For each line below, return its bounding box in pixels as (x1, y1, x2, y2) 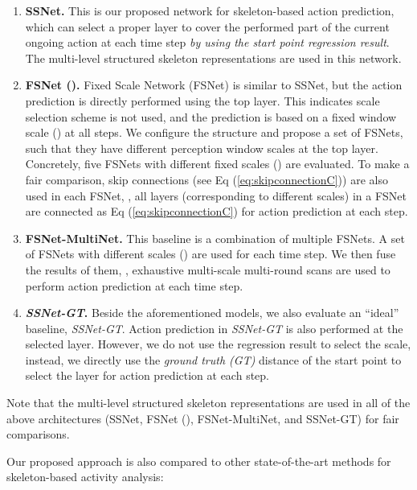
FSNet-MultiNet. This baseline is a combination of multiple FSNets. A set (25, 229, 405, 246)
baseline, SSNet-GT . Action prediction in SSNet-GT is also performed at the (25, 319, 403, 336)
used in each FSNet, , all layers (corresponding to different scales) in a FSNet (25, 187, 407, 204)
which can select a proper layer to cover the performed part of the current (25, 18, 390, 35)
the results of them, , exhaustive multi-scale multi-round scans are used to (25, 261, 390, 278)
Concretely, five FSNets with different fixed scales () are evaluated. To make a (25, 155, 410, 172)
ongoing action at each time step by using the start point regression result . (25, 34, 390, 51)
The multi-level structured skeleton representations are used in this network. (25, 49, 402, 66)
